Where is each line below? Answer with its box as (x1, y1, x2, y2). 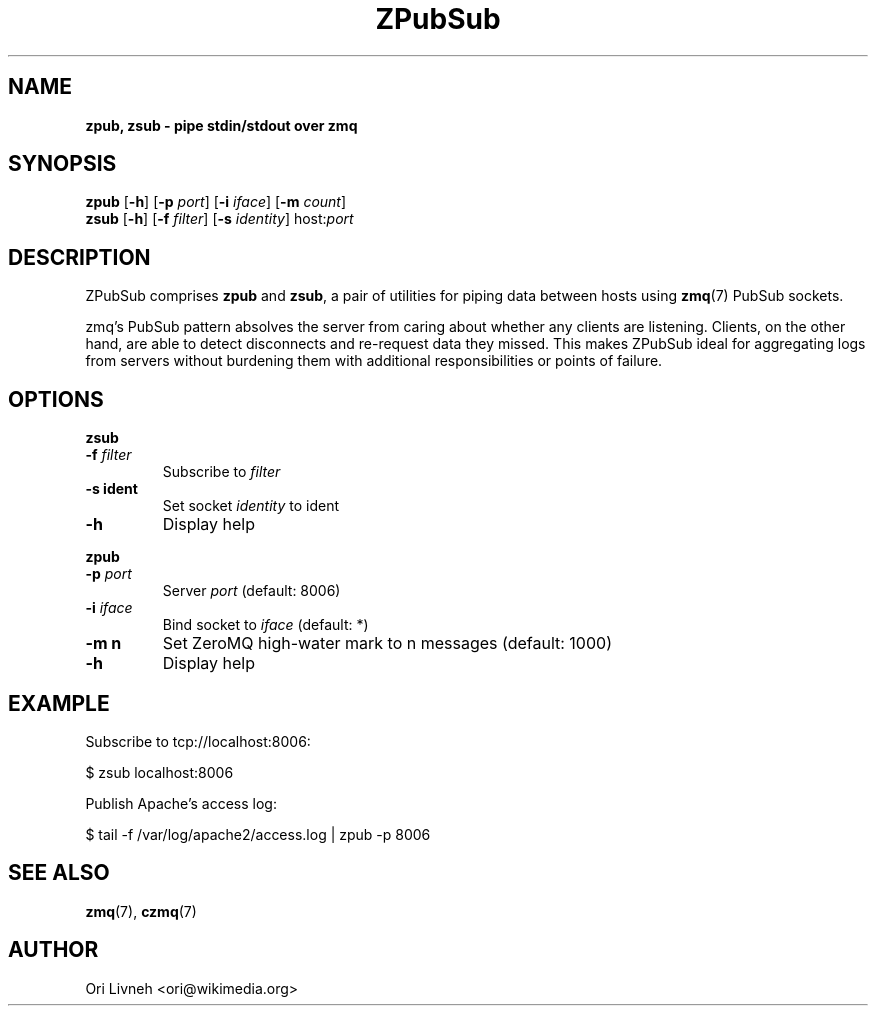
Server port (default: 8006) (162, 582, 341, 600)
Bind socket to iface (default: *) (162, 616, 369, 634)
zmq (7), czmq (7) (85, 902, 197, 920)
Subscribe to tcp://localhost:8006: (85, 732, 311, 750)
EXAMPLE (8, 690, 110, 716)
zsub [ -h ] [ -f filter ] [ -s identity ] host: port (85, 210, 354, 228)
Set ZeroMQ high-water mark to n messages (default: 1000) (162, 633, 612, 654)
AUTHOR (8, 937, 99, 963)
